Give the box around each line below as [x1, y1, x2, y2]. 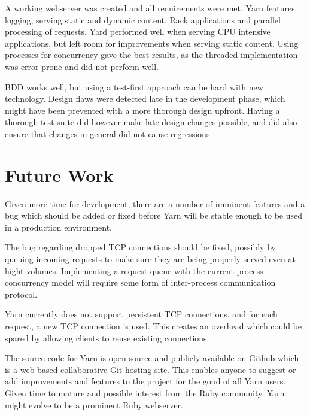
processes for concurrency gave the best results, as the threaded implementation [5, 49, 298, 61]
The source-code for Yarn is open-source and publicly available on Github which [5, 352, 299, 364]
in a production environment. [5, 220, 113, 233]
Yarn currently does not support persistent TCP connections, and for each [5, 308, 278, 320]
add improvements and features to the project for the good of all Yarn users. [5, 375, 286, 387]
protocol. [5, 287, 38, 300]
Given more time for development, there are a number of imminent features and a [5, 197, 305, 210]
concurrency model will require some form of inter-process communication [5, 276, 276, 289]
